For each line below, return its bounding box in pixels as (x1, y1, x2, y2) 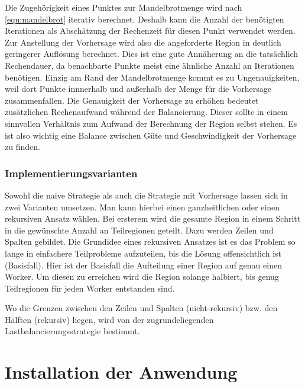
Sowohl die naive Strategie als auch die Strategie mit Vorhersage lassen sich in (5, 188, 288, 201)
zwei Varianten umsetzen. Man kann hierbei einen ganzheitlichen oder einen (5, 200, 280, 213)
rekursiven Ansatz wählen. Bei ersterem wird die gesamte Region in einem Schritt (5, 212, 301, 225)
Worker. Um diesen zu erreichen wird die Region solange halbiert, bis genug (5, 270, 279, 283)
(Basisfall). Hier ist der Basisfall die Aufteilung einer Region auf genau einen (5, 258, 282, 271)
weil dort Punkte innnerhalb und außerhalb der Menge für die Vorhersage (5, 82, 271, 95)
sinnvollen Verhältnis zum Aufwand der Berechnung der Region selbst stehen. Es (5, 117, 297, 129)
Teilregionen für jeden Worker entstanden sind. (5, 282, 175, 294)
